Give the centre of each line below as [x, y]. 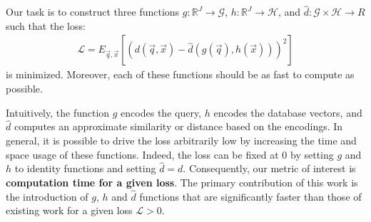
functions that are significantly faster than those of [250, 196]
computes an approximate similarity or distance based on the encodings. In [178, 126]
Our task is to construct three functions [93, 12]
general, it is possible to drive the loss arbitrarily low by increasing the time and [181, 141]
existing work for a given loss [69, 210]
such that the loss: [46, 25]
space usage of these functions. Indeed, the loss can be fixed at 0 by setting [170, 154]
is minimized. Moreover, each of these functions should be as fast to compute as [180, 74]
